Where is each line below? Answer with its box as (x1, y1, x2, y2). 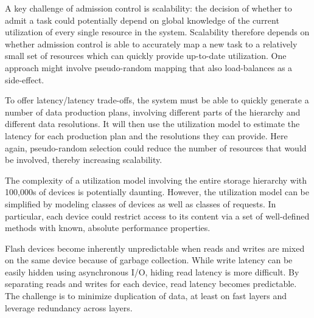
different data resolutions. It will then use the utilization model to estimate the (5, 117, 300, 130)
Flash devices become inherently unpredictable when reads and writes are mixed (5, 241, 305, 254)
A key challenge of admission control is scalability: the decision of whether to (5, 2, 292, 14)
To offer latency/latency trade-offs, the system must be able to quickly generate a (5, 94, 309, 106)
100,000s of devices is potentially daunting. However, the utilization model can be (5, 185, 309, 198)
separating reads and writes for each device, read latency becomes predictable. (5, 277, 297, 290)
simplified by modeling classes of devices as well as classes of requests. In (5, 197, 276, 210)
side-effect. (5, 73, 44, 86)
